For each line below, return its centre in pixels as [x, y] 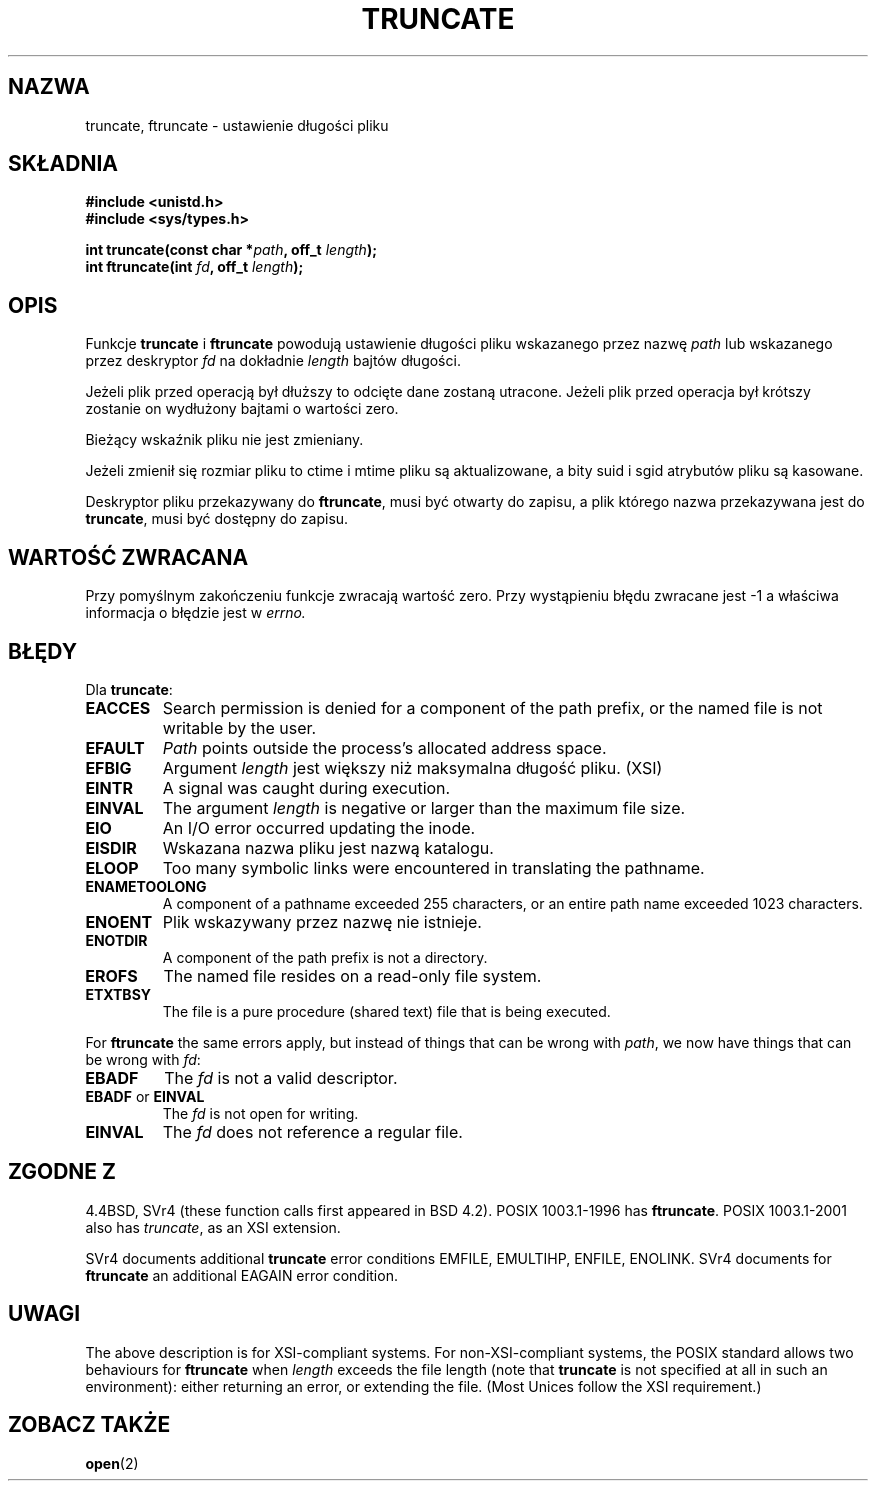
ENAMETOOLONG [146, 886]
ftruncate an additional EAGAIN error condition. [241, 1275]
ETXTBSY [118, 994]
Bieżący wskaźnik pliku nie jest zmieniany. [224, 440]
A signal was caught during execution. [306, 787]
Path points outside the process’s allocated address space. [384, 747]
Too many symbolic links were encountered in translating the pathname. [433, 867]
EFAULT [115, 747]
